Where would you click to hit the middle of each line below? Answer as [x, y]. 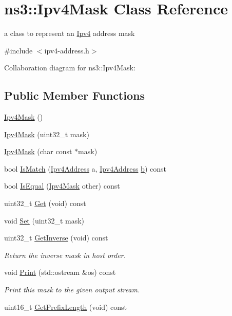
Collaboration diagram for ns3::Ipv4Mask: [70, 68]
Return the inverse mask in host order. [65, 255]
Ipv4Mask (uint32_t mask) [47, 134]
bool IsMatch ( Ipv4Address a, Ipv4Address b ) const [85, 168]
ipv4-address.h [67, 50]
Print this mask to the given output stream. [72, 290]
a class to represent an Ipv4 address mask [70, 33]
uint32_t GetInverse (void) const [56, 238]
